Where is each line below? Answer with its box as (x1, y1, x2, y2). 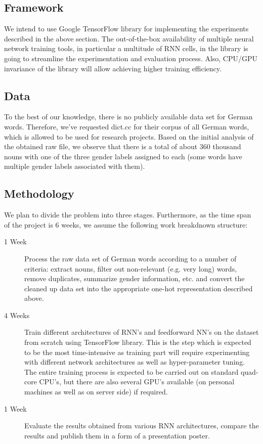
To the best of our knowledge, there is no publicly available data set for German (4, 111, 253, 122)
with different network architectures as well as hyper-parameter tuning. (24, 357, 245, 367)
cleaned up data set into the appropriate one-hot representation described (24, 283, 253, 293)
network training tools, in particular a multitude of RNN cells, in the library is (4, 43, 248, 54)
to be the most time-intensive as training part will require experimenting (24, 346, 250, 357)
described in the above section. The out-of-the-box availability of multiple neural (4, 33, 254, 43)
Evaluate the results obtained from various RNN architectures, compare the (24, 420, 259, 431)
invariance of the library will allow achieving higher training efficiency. (4, 63, 222, 73)
